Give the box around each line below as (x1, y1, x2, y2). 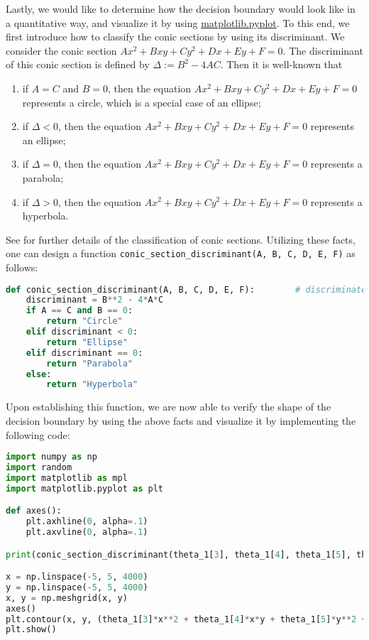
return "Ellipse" (46, 337, 128, 347)
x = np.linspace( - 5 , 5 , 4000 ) (6, 572, 148, 582)
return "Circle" (46, 316, 123, 327)
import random (6, 462, 72, 472)
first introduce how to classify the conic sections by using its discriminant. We (6, 29, 345, 44)
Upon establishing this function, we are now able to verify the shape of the (6, 399, 331, 414)
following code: (6, 427, 70, 442)
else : (26, 369, 52, 379)
